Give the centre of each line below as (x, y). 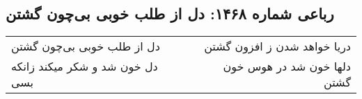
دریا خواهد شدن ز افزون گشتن (277, 46)
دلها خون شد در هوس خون (287, 66)
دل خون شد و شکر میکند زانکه (85, 66)
